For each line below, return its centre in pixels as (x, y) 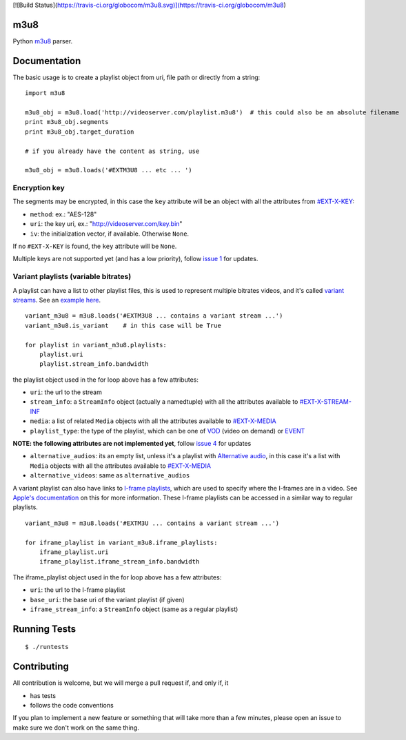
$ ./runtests (47, 647)
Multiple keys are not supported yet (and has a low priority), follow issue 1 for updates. (135, 259)
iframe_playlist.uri (74, 552)
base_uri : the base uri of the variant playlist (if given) (107, 599)
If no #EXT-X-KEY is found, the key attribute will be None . (95, 246)
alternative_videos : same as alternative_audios (110, 475)
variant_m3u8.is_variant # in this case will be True (123, 325)
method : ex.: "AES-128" (63, 214)
